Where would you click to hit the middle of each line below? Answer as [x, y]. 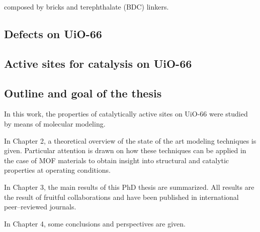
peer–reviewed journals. [40, 207]
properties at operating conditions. [57, 170]
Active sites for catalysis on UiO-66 [98, 63]
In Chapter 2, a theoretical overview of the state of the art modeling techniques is [130, 140]
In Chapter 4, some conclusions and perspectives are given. [95, 223]
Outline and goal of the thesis [83, 93]
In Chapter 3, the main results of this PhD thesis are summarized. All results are [129, 187]
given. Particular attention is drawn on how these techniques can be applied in [125, 150]
